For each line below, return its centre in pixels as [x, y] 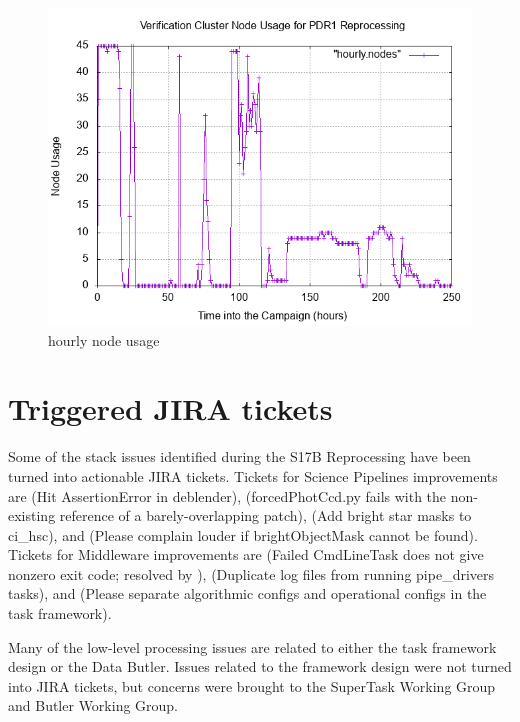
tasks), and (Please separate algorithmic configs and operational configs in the [247, 593]
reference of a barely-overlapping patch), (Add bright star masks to [265, 515]
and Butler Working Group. [93, 705]
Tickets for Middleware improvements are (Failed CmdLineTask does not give [246, 554]
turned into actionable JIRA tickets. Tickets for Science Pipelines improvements [253, 475]
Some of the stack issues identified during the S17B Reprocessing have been [239, 456]
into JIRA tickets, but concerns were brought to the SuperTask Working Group [252, 685]
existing [32, 515]
